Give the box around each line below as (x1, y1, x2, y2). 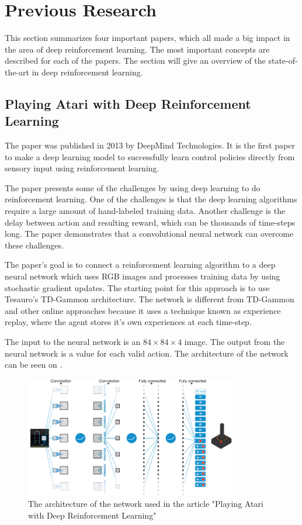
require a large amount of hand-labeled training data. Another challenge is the (5, 205, 286, 217)
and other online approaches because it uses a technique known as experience (5, 304, 281, 316)
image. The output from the (184, 336, 285, 347)
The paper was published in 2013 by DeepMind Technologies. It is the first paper (5, 139, 295, 151)
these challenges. (5, 239, 64, 251)
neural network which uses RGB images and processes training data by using (5, 270, 280, 282)
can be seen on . (5, 358, 63, 371)
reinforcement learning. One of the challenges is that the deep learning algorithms (5, 193, 297, 205)
